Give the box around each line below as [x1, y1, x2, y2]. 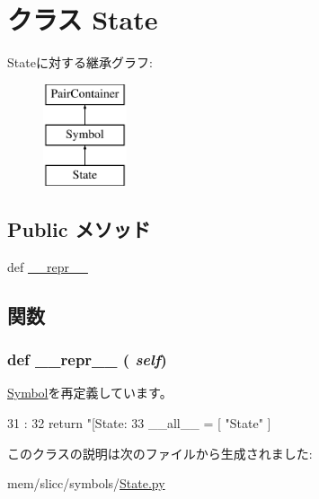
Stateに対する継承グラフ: [7, 53, 153, 72]
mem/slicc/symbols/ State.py [7, 474, 165, 493]
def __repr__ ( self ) [7, 348, 167, 371]
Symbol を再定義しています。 [7, 383, 173, 402]
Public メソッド [7, 215, 151, 243]
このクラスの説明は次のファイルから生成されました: [7, 443, 313, 462]
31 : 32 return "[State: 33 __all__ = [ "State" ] [7, 414, 271, 433]
